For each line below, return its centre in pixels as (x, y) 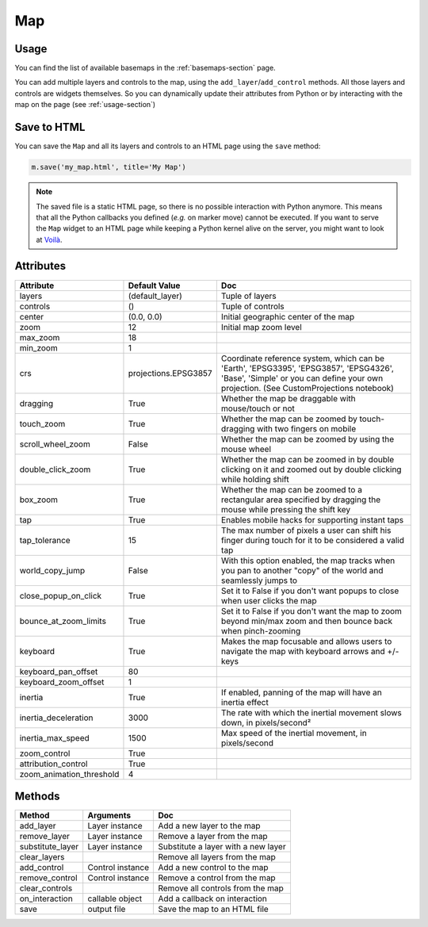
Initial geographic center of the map (288, 316)
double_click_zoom (55, 469)
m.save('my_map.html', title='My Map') (109, 167)
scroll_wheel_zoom (55, 444)
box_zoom (39, 500)
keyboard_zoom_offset (62, 682)
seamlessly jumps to (259, 580)
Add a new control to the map (213, 868)
